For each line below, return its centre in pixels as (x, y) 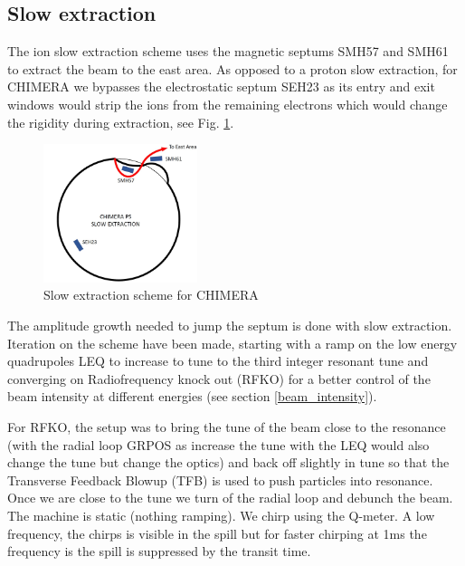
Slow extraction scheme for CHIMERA (151, 295)
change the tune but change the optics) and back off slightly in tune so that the (228, 462)
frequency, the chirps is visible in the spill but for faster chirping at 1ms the (217, 533)
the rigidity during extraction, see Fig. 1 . (121, 122)
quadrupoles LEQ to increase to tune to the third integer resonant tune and (218, 361)
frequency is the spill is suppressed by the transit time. (159, 551)
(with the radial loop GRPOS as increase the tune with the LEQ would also (218, 444)
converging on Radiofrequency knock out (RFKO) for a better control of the (219, 378)
